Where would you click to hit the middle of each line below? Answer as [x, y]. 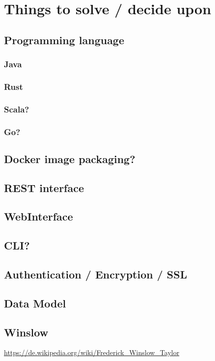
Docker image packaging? [70, 158]
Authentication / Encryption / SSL [96, 274]
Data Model [35, 303]
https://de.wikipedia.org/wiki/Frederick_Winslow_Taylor [92, 352]
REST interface [44, 187]
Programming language [64, 40]
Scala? [17, 109]
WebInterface [39, 216]
